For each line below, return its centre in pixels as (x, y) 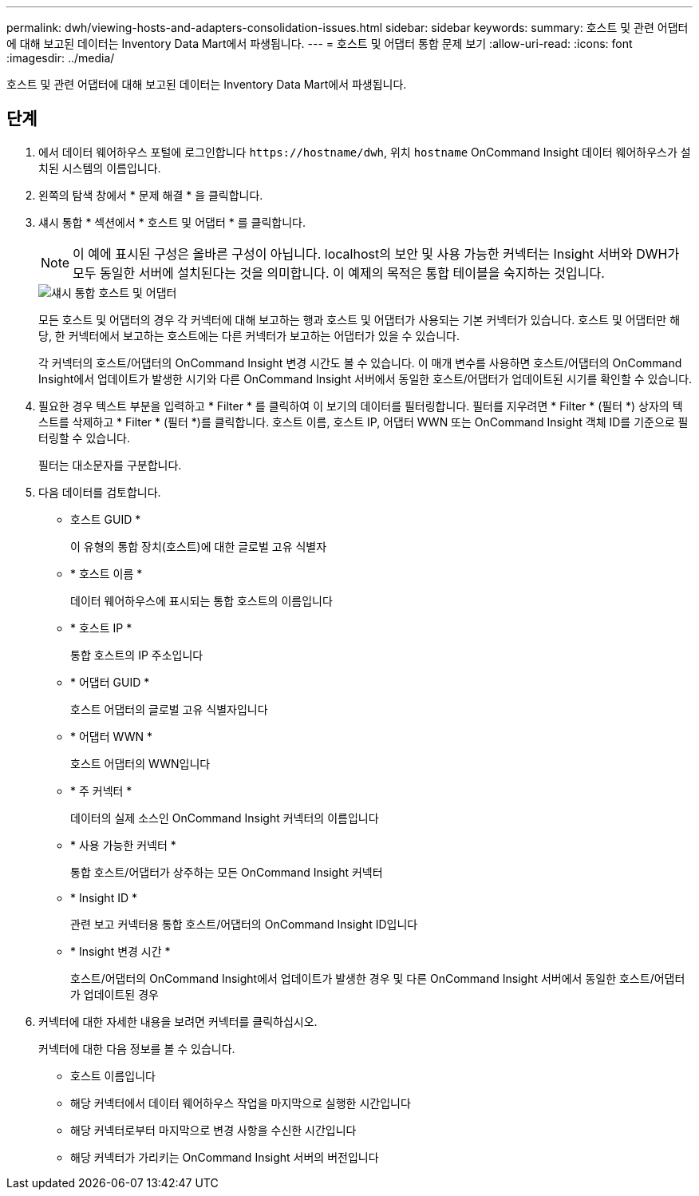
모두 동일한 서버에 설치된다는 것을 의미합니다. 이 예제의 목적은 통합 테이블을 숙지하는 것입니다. (339, 273)
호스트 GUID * (106, 519)
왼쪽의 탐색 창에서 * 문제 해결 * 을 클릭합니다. (151, 195)
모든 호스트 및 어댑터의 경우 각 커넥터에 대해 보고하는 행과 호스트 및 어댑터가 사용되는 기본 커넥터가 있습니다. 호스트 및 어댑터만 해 (359, 319)
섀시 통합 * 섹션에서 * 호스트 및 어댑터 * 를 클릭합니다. (172, 222)
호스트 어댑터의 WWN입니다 (140, 763)
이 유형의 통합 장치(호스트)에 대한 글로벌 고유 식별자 (199, 546)
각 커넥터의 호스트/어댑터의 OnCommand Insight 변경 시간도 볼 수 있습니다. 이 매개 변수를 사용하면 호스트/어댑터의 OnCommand (360, 362)
